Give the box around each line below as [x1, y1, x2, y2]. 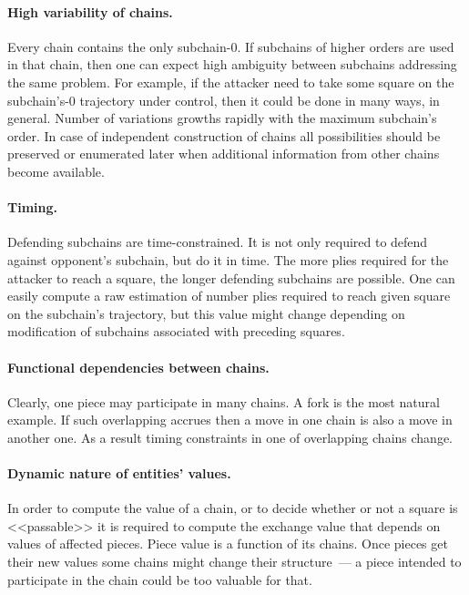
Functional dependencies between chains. [7, 357, 270, 376]
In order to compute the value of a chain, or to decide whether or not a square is [7, 498, 458, 518]
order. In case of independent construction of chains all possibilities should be [7, 126, 441, 145]
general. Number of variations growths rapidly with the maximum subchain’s [7, 108, 437, 128]
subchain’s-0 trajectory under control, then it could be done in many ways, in [7, 90, 440, 109]
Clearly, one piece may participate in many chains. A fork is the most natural [7, 392, 440, 411]
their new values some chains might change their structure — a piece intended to [7, 552, 462, 571]
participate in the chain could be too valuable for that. [7, 569, 312, 589]
